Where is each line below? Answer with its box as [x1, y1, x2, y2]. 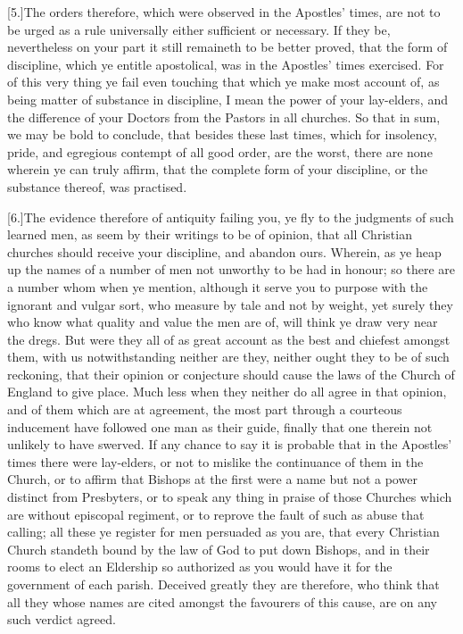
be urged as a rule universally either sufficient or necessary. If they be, [7, 20, 391, 38]
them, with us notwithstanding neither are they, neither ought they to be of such [7, 347, 450, 366]
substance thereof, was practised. [7, 177, 187, 196]
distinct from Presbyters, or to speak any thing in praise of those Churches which [7, 488, 452, 506]
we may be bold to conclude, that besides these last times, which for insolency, [7, 125, 437, 144]
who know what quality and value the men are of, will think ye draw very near [7, 313, 438, 331]
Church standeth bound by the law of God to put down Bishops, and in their [7, 539, 430, 558]
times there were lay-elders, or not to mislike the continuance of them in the [7, 452, 424, 471]
